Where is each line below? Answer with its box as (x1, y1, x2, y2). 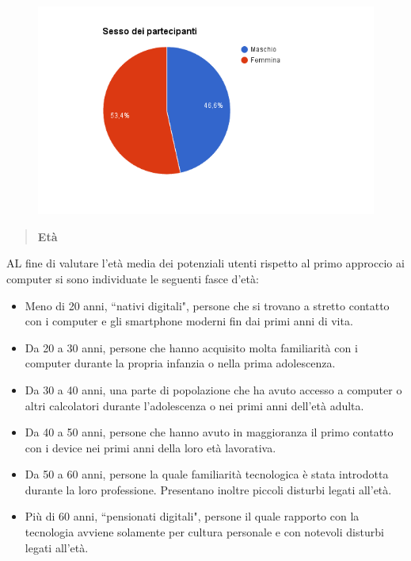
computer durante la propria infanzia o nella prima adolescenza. (25, 355, 336, 371)
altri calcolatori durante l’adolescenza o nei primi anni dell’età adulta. (25, 397, 364, 413)
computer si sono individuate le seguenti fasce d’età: (6, 270, 259, 286)
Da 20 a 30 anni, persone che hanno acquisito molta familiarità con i (25, 339, 358, 355)
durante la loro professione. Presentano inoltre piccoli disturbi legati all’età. (25, 481, 392, 498)
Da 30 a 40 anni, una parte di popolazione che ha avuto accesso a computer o (25, 381, 402, 398)
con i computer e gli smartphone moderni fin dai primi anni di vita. (25, 313, 353, 329)
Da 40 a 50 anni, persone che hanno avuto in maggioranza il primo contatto (25, 424, 394, 440)
